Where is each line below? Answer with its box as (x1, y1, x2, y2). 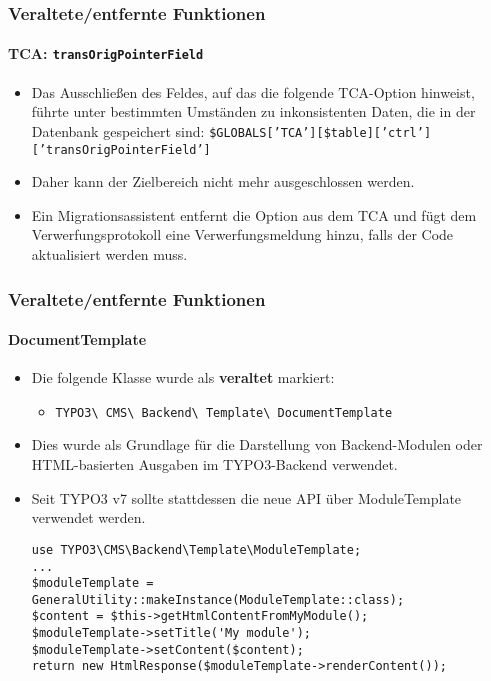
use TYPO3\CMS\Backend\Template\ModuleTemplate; (31, 542, 362, 557)
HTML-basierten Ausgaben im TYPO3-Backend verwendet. (31, 454, 398, 475)
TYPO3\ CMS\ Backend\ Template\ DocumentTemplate (55, 405, 393, 420)
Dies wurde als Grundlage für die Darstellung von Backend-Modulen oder (31, 434, 483, 455)
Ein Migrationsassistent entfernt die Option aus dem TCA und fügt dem (31, 204, 477, 225)
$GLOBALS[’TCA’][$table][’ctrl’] (209, 125, 432, 140)
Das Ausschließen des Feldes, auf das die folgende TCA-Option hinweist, (31, 81, 475, 102)
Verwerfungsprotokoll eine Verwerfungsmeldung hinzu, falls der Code (31, 224, 454, 245)
